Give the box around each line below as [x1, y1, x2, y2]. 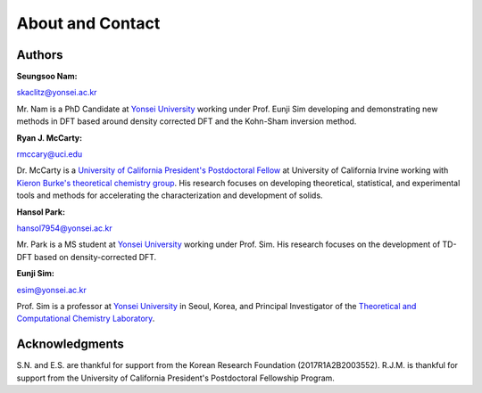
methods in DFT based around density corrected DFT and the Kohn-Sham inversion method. [16, 116, 357, 127]
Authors [16, 47, 63, 62]
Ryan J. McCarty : [16, 132, 83, 143]
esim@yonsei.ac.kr [16, 284, 87, 295]
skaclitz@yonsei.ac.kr [16, 87, 97, 98]
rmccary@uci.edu [16, 149, 83, 160]
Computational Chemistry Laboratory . [16, 313, 155, 324]
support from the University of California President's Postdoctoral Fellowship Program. [16, 373, 335, 383]
